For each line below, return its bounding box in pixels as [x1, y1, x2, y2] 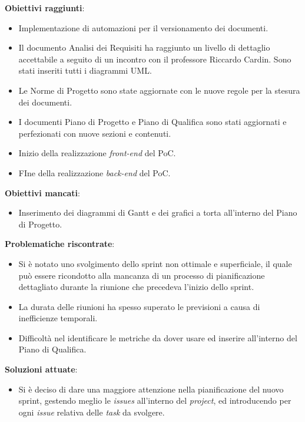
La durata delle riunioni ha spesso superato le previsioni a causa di [18, 300, 260, 312]
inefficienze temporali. [18, 312, 98, 324]
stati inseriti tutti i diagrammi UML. [18, 64, 152, 77]
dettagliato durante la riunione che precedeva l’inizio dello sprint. [18, 281, 254, 293]
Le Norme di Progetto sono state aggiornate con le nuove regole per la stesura [18, 84, 300, 96]
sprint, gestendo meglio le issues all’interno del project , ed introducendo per [18, 394, 291, 407]
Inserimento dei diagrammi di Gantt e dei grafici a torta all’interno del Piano [18, 206, 297, 219]
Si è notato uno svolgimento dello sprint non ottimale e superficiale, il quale [18, 257, 292, 269]
